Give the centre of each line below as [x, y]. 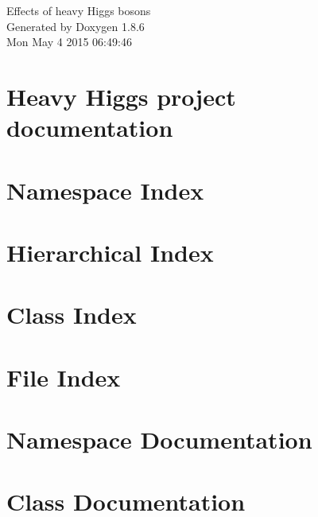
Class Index [72, 315]
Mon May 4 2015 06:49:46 [69, 42]
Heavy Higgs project [121, 96]
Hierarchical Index [110, 252]
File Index [64, 377]
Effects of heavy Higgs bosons [79, 10]
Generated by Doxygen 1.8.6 [76, 26]
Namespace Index [105, 190]
